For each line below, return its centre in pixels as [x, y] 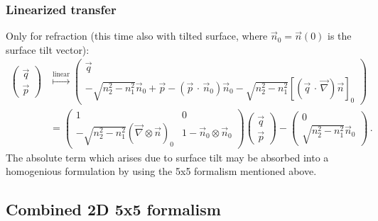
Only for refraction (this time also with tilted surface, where [137, 36]
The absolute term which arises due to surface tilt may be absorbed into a [167, 157]
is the [340, 36]
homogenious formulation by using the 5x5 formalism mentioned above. [161, 171]
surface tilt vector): [48, 49]
